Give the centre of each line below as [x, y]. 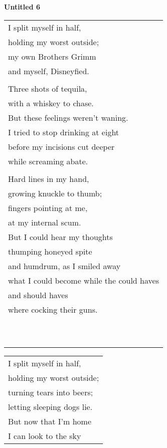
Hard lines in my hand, [49, 178]
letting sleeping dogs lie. [50, 406]
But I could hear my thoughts [60, 237]
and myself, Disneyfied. [49, 71]
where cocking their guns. [53, 309]
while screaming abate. [48, 161]
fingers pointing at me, [48, 207]
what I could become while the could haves [83, 280]
